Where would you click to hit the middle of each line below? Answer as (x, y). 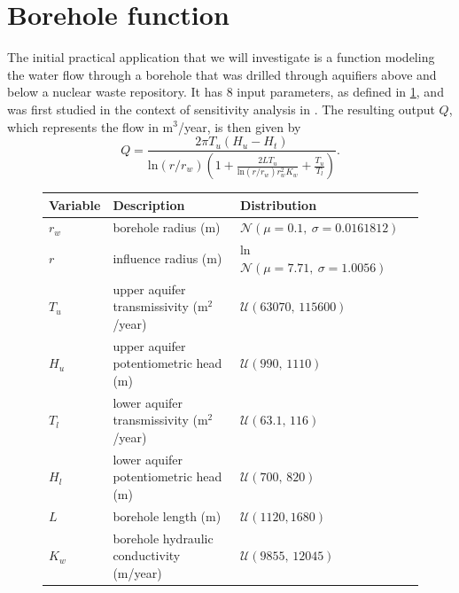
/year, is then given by (239, 126)
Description (149, 204)
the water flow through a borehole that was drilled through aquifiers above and (222, 74)
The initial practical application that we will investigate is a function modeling (221, 57)
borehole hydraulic (163, 538)
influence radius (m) (167, 257)
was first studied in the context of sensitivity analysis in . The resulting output (221, 109)
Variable (75, 204)
